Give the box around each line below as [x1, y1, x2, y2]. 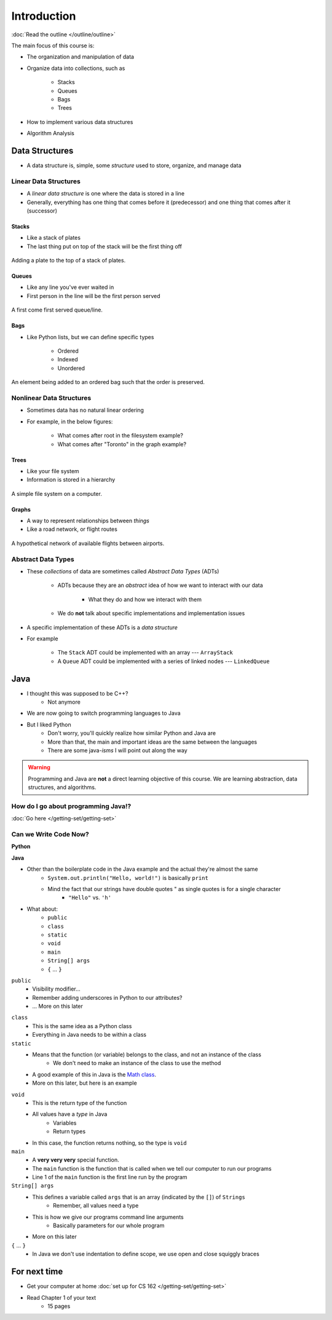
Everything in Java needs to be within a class [32, 1031, 147, 1039]
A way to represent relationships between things [26, 517, 150, 525]
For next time [11, 1267, 63, 1277]
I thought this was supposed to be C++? [26, 689, 128, 697]
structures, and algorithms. [28, 784, 97, 791]
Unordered [57, 364, 85, 372]
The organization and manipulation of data [26, 53, 135, 61]
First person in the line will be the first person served [26, 292, 160, 299]
